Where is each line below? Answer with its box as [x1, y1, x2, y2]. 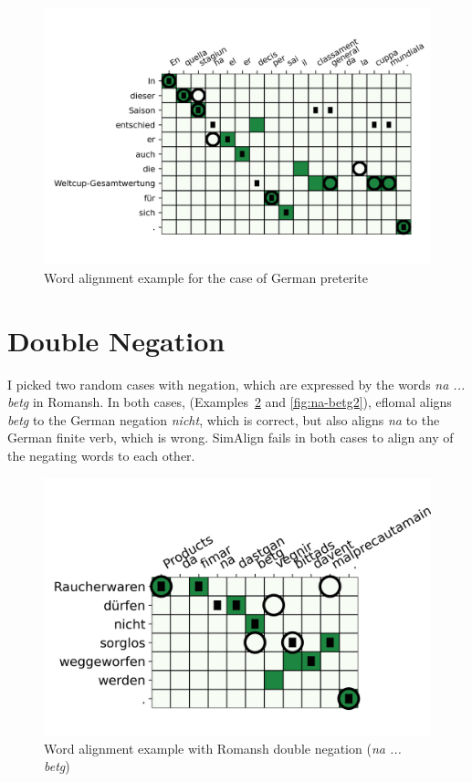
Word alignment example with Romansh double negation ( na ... [44, 738, 402, 757]
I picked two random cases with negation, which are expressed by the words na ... [7, 374, 466, 393]
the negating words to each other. [7, 446, 195, 465]
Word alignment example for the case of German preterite [44, 267, 369, 287]
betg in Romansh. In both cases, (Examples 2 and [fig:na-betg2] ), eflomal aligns [7, 392, 452, 412]
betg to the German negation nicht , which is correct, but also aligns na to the [7, 410, 440, 429]
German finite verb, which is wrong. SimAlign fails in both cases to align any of [7, 428, 454, 447]
